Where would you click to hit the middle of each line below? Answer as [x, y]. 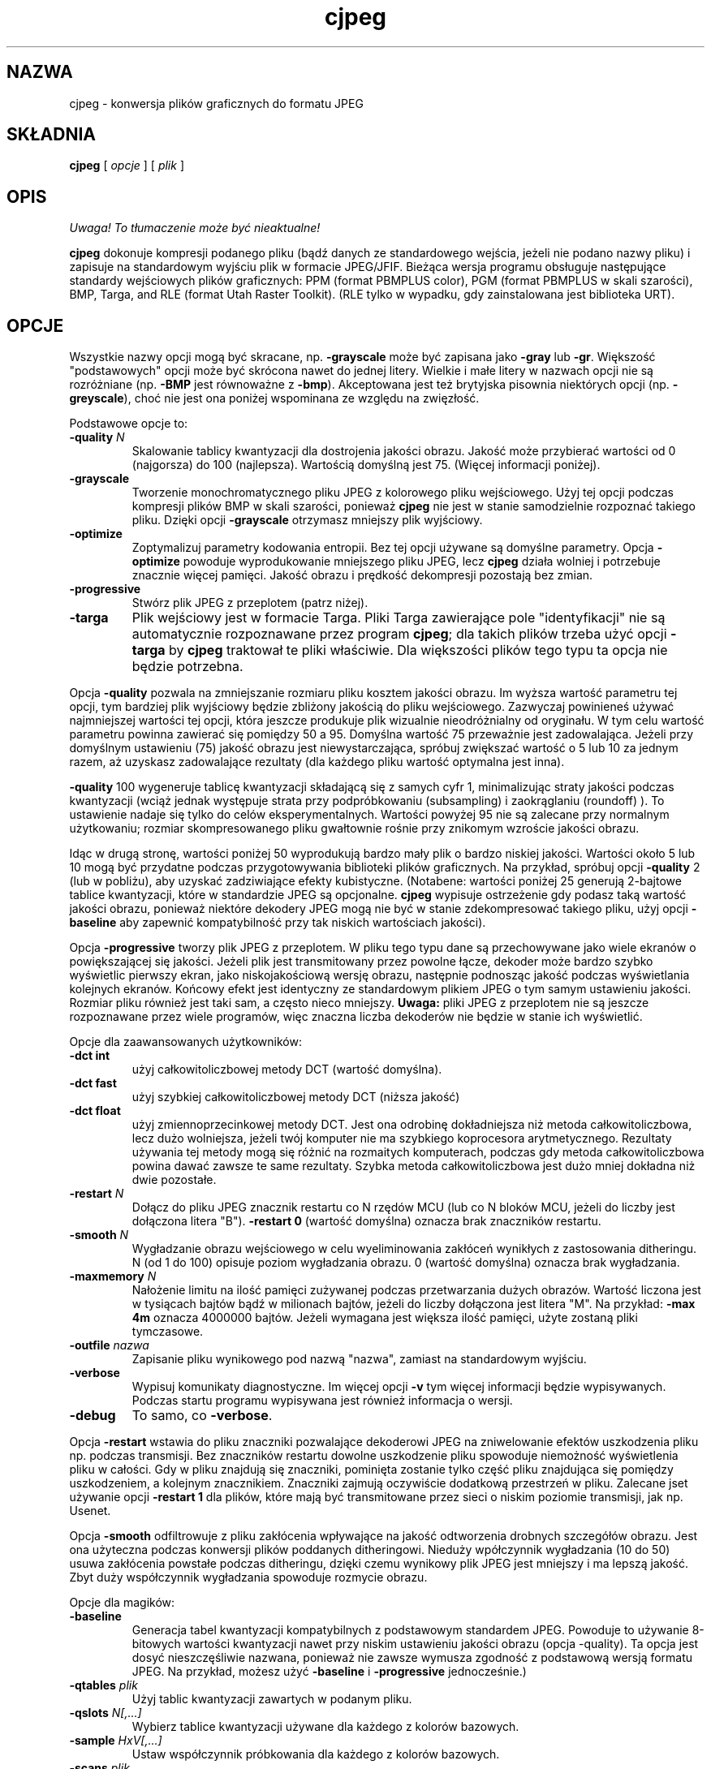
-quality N [97, 437]
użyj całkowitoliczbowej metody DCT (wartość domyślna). [287, 1070]
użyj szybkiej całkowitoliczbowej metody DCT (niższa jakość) [296, 1097]
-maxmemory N [113, 1276]
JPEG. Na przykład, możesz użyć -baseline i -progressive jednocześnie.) [329, 1672]
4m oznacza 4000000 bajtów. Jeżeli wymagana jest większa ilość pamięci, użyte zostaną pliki [385, 1318]
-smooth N [99, 1235]
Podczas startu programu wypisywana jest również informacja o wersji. [322, 1401]
